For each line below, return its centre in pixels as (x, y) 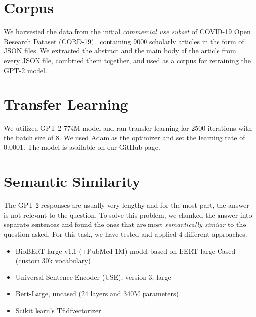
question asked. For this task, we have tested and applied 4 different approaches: (126, 234)
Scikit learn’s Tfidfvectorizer (58, 310)
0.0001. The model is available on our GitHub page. (82, 147)
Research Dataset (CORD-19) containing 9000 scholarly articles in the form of (124, 41)
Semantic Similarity (72, 181)
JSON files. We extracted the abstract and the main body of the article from (120, 51)
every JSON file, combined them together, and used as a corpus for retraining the (127, 60)
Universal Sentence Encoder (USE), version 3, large (93, 277)
